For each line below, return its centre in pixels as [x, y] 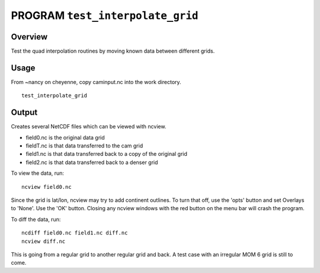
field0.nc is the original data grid [65, 137]
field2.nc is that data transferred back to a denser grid [92, 162]
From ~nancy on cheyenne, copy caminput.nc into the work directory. [96, 82]
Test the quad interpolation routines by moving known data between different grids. [113, 51]
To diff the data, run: [36, 219]
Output [24, 113]
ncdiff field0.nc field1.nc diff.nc [75, 233]
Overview [29, 36]
